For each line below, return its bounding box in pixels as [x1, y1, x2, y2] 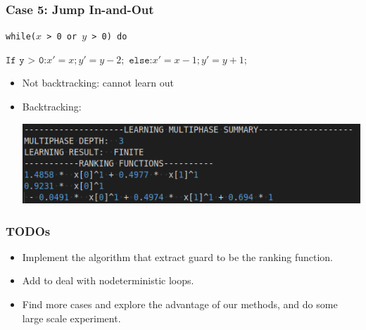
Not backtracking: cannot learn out [22, 75, 174, 90]
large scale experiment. [22, 310, 121, 325]
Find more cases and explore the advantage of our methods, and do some [22, 297, 338, 311]
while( [6, 32, 36, 42]
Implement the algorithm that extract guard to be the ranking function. [22, 249, 333, 264]
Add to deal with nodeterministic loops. [22, 273, 194, 288]
